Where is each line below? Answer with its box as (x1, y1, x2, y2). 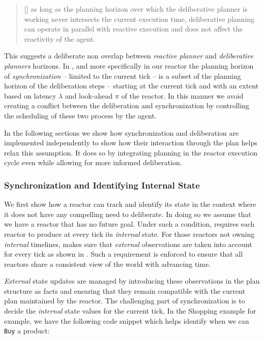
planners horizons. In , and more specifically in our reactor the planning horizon (4, 60, 254, 71)
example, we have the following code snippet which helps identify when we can (4, 315, 249, 326)
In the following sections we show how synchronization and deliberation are (4, 127, 239, 138)
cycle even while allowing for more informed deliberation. (4, 157, 182, 168)
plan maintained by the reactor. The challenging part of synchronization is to (4, 295, 245, 306)
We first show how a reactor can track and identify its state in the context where (4, 199, 256, 209)
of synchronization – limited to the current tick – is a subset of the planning (4, 70, 241, 81)
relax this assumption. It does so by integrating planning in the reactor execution (4, 147, 257, 158)
